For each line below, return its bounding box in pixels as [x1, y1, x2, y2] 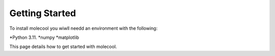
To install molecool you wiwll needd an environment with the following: [9, 25, 158, 31]
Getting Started [9, 8, 76, 19]
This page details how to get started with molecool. [9, 43, 117, 50]
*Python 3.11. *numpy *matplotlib [9, 34, 79, 40]
